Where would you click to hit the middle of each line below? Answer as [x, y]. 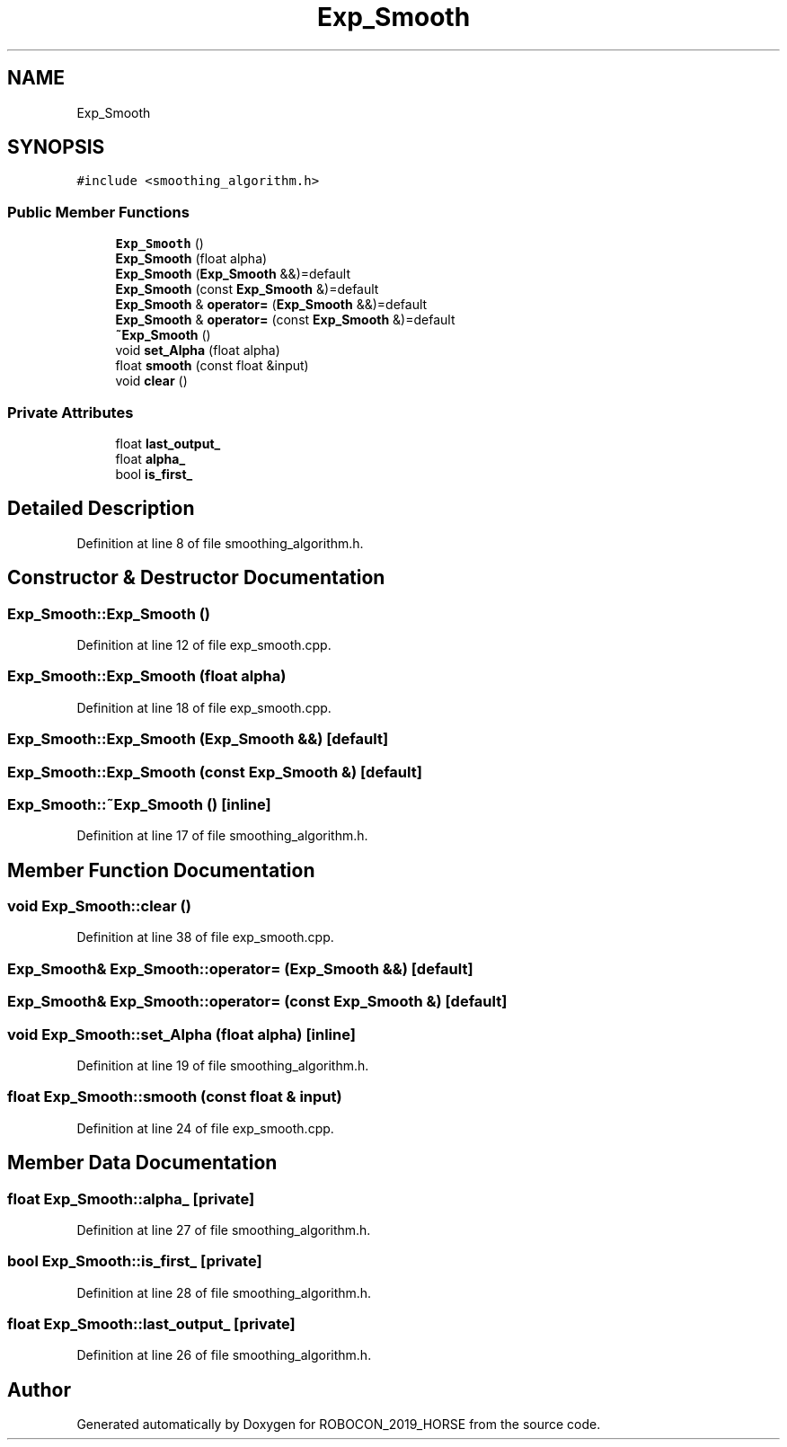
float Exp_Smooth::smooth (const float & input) [175, 1097]
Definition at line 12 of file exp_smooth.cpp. [204, 645]
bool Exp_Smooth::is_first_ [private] [135, 1261]
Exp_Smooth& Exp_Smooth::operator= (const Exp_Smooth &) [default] [257, 1002]
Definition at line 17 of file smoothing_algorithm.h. [222, 836]
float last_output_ [168, 443]
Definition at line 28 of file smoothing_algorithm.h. [224, 1292]
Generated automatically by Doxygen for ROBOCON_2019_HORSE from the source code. [339, 1425]
